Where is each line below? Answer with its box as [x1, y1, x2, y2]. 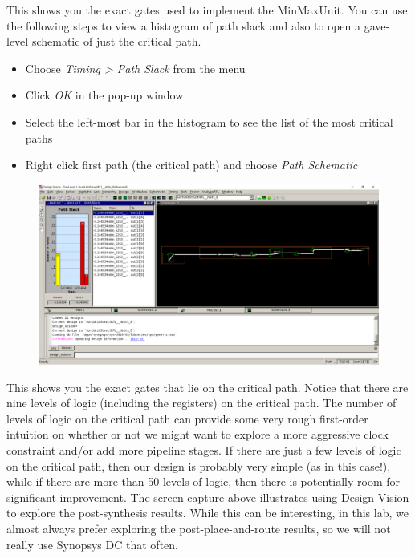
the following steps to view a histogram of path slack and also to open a [6, 17, 361, 34]
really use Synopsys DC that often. [6, 536, 178, 552]
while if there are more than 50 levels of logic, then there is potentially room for [6, 473, 400, 490]
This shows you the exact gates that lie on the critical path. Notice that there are [6, 378, 409, 395]
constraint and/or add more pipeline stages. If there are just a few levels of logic [6, 441, 401, 458]
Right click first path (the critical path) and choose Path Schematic [25, 156, 358, 173]
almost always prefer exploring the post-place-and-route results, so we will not [6, 520, 391, 536]
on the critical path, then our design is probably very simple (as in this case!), [6, 457, 391, 474]
